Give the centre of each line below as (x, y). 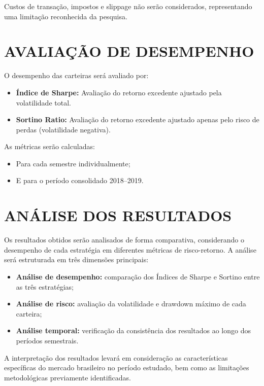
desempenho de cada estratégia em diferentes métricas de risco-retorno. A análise (130, 249)
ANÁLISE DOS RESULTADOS (118, 215)
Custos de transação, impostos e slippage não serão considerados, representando (128, 6)
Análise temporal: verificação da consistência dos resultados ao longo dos (133, 330)
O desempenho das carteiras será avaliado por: (76, 75)
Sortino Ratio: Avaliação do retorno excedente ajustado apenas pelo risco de (138, 119)
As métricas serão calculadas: (49, 146)
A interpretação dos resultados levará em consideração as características (116, 357)
